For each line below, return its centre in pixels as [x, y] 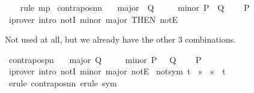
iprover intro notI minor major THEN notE [93, 19]
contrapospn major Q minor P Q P [105, 59]
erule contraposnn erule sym [63, 82]
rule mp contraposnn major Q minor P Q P [135, 7]
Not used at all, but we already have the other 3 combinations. [120, 39]
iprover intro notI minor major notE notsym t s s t [117, 71]
